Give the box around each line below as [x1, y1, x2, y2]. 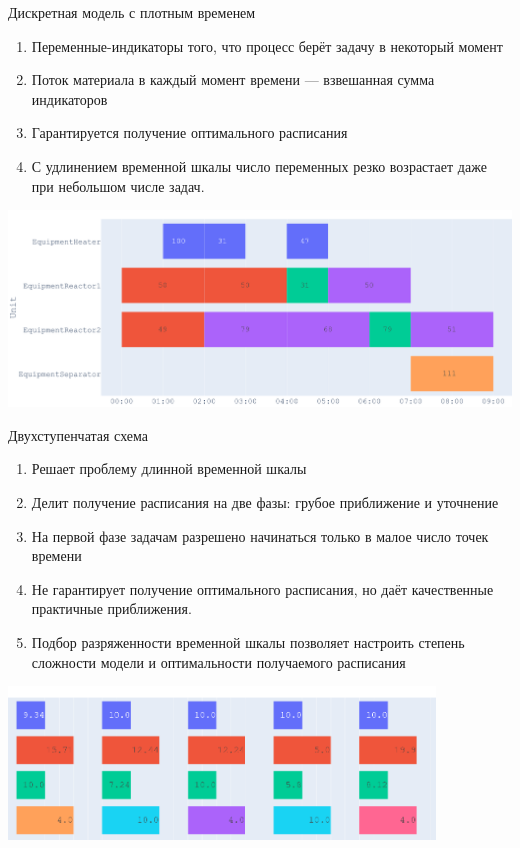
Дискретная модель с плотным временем [8, 2, 256, 22]
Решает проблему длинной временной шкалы [31, 458, 307, 479]
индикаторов [31, 88, 108, 109]
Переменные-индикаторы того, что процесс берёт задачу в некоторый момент [31, 35, 503, 56]
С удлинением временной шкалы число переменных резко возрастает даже [31, 155, 487, 176]
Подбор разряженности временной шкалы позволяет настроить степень [31, 631, 465, 652]
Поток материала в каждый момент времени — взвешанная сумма [31, 69, 435, 90]
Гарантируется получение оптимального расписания [31, 122, 348, 143]
